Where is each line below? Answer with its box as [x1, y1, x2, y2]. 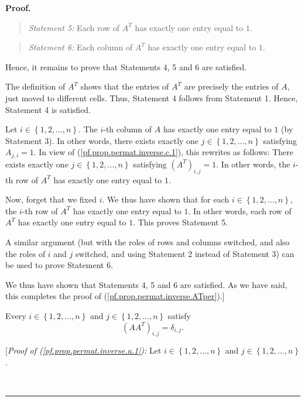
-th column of [103, 123, 152, 135]
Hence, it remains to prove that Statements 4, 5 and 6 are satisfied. [5, 60, 247, 73]
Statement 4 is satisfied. [5, 103, 91, 115]
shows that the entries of [80, 80, 169, 92]
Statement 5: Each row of [28, 21, 120, 33]
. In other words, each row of [188, 204, 292, 217]
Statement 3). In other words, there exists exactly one [5, 134, 199, 146]
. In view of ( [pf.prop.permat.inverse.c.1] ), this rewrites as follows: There [33, 146, 293, 158]
